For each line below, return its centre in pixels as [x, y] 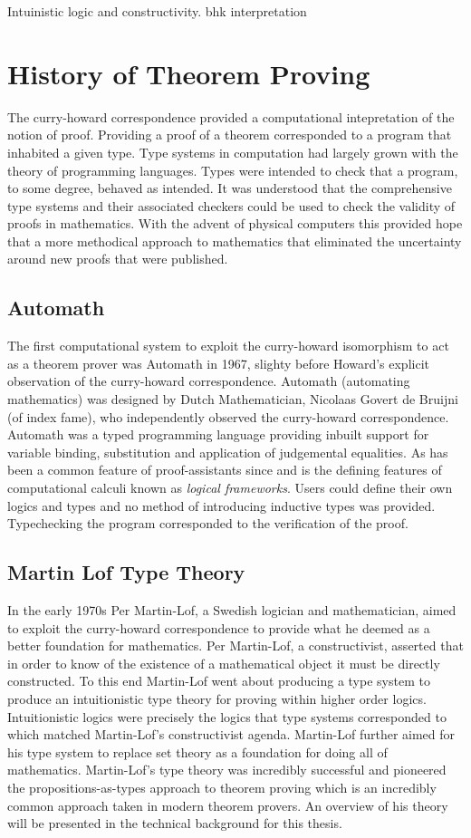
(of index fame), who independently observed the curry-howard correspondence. [228, 416]
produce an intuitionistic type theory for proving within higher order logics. [217, 698]
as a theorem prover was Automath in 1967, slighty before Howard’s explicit [218, 363]
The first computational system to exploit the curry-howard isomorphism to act [228, 346]
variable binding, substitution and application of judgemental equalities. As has [228, 452]
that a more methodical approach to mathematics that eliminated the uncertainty [235, 241]
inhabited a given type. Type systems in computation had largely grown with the [233, 152]
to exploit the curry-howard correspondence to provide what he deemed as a [219, 627]
